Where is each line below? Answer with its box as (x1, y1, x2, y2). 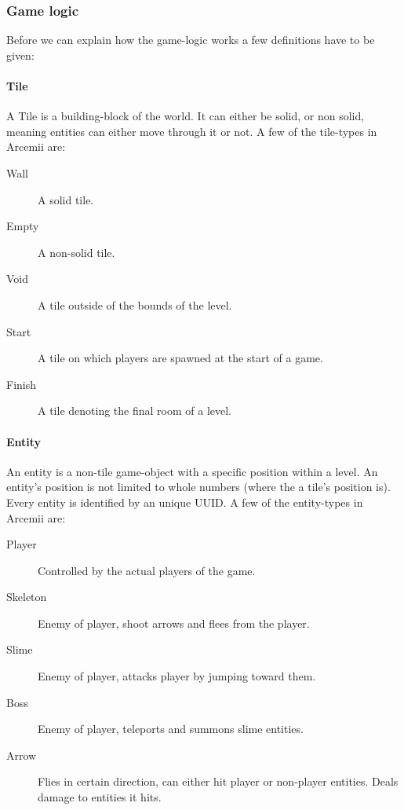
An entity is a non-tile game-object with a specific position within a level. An (6, 463, 378, 479)
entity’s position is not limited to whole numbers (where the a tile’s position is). (6, 478, 391, 495)
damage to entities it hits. (38, 789, 162, 805)
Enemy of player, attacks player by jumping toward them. (38, 668, 316, 684)
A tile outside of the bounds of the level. (38, 296, 232, 313)
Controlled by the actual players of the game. (38, 562, 256, 578)
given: (6, 46, 35, 63)
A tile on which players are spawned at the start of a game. (38, 350, 323, 366)
